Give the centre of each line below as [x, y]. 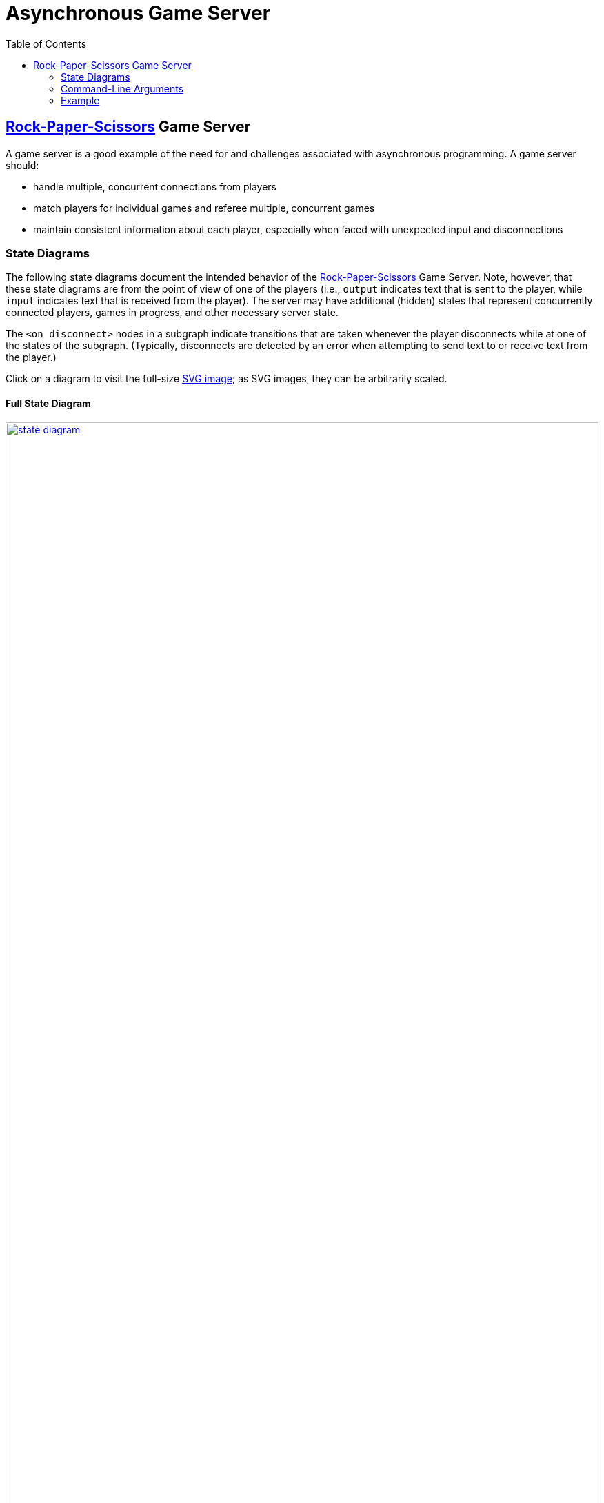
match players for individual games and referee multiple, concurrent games [204, 208]
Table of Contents [46, 43]
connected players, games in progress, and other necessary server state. [172, 313]
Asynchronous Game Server [138, 13]
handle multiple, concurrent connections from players [155, 186]
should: [22, 165]
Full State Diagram [48, 403]
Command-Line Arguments [122, 88]
